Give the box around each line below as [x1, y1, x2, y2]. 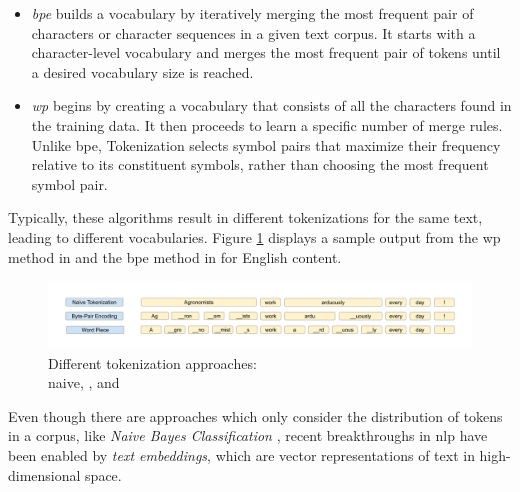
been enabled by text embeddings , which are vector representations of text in [8, 445, 475, 465]
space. [85, 464, 122, 485]
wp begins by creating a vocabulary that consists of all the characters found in [31, 95, 512, 116]
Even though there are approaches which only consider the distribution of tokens [8, 405, 503, 426]
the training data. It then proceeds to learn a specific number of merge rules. [31, 114, 503, 135]
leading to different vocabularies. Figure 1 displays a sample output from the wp [8, 226, 501, 247]
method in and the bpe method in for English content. [8, 246, 342, 267]
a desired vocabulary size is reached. [31, 61, 254, 82]
